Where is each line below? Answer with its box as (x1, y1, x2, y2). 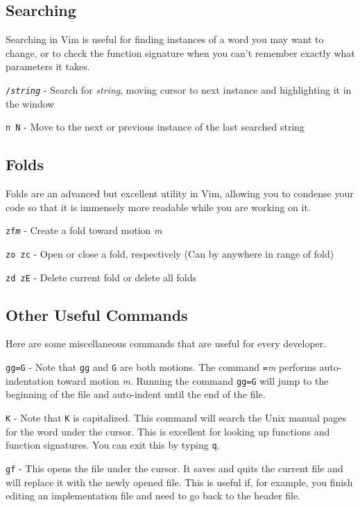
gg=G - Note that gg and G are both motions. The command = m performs (6, 360, 316, 374)
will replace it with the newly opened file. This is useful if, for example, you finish (6, 474, 353, 489)
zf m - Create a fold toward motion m (6, 223, 162, 238)
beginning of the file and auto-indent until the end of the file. (6, 387, 266, 401)
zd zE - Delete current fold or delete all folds (6, 269, 196, 284)
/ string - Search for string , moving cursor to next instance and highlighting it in (6, 82, 352, 97)
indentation (6, 373, 54, 388)
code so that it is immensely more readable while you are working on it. (6, 199, 311, 214)
